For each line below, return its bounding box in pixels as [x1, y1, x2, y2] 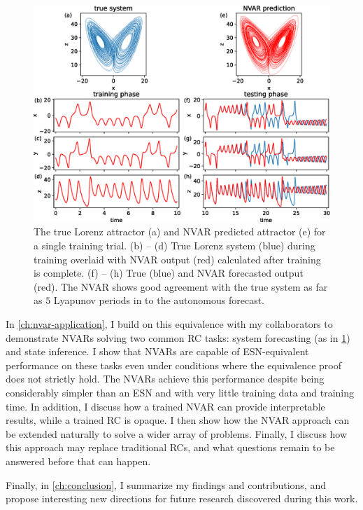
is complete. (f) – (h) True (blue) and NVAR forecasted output [34, 266, 304, 280]
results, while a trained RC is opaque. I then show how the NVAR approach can [6, 413, 350, 427]
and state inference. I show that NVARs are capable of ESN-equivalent [6, 344, 309, 359]
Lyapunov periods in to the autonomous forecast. [53, 293, 264, 308]
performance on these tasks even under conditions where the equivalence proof [6, 357, 341, 372]
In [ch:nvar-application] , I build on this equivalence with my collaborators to [6, 317, 333, 331]
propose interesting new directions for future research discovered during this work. [6, 491, 358, 506]
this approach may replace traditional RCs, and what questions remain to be [6, 440, 335, 455]
